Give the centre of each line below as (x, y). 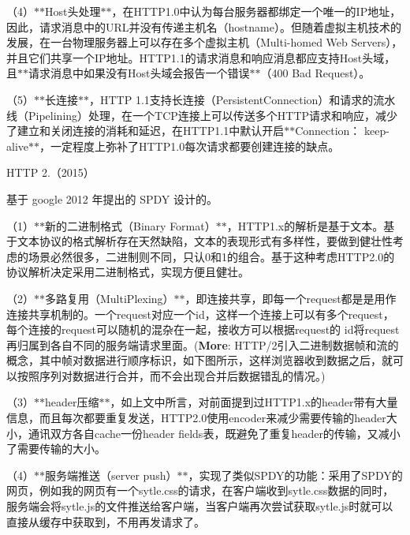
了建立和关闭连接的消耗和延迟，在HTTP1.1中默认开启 (145, 131)
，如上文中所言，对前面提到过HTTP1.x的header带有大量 (254, 402)
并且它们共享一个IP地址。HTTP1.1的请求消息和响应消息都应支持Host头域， (201, 57)
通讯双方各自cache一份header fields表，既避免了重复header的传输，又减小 (214, 433)
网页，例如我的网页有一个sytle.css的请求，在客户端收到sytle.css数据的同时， (200, 490)
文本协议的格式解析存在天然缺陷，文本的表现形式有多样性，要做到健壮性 (205, 241)
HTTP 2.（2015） (50, 172)
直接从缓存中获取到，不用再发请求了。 (106, 521)
